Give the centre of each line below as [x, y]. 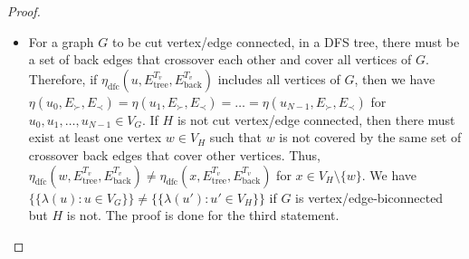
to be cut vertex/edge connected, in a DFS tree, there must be [286, 41]
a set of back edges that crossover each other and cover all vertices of [220, 59]
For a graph [61, 41]
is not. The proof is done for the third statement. [203, 215]
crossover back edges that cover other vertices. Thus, [174, 154]
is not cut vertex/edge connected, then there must [316, 119]
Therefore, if [63, 78]
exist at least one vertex [95, 137]
